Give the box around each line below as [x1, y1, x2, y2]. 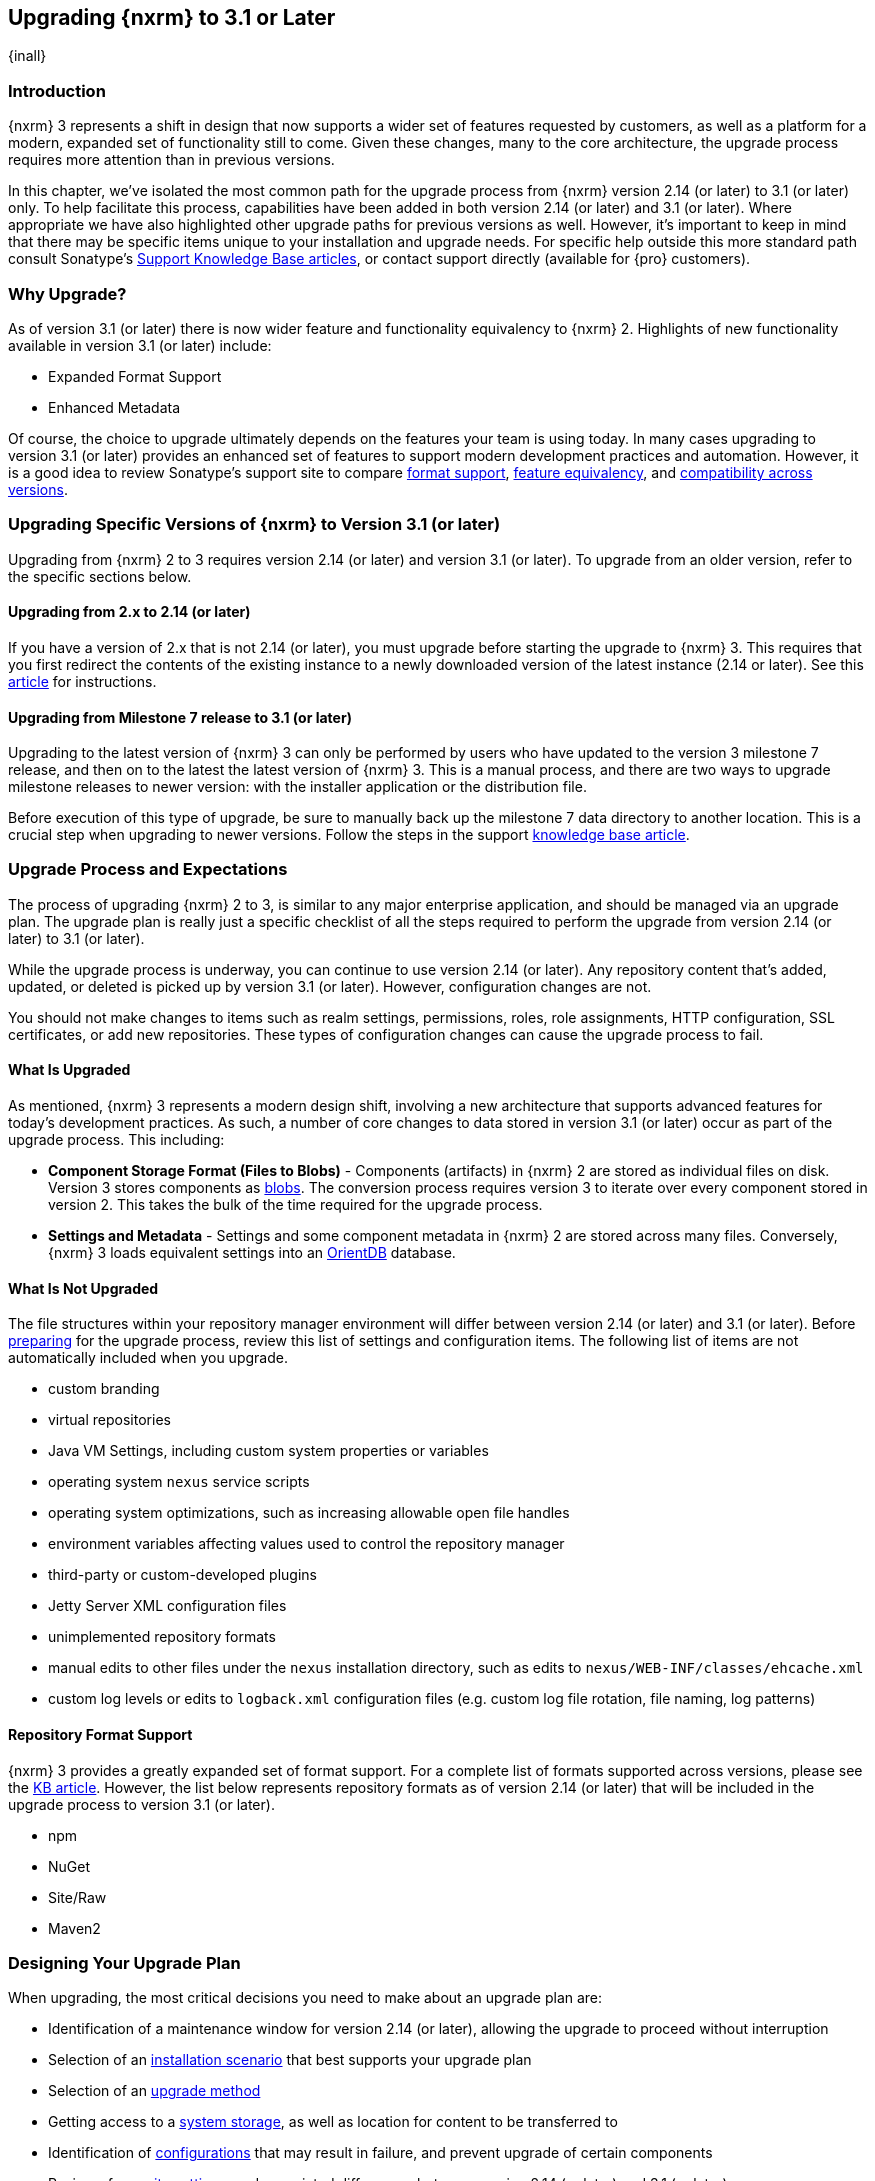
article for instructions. [8, 672, 157, 690]
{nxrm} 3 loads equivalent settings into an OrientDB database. [48, 1244, 456, 1262]
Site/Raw [48, 1888, 107, 1906]
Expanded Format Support [48, 367, 222, 385]
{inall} [8, 47, 47, 65]
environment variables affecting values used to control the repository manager [48, 1535, 565, 1553]
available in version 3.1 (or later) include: [8, 336, 272, 354]
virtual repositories [48, 1411, 171, 1429]
